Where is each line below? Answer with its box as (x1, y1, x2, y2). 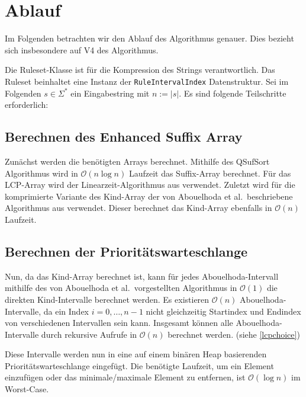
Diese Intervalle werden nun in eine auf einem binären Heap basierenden (5, 348, 267, 360)
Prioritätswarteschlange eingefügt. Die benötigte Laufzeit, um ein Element (5, 359, 274, 372)
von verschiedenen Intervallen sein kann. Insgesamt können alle (5, 316, 233, 329)
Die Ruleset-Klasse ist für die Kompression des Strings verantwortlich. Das (5, 63, 275, 76)
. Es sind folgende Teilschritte (179, 87, 286, 99)
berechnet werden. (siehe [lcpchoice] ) (168, 328, 300, 340)
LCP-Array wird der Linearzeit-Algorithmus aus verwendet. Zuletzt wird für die (5, 178, 295, 191)
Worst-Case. (5, 383, 49, 395)
